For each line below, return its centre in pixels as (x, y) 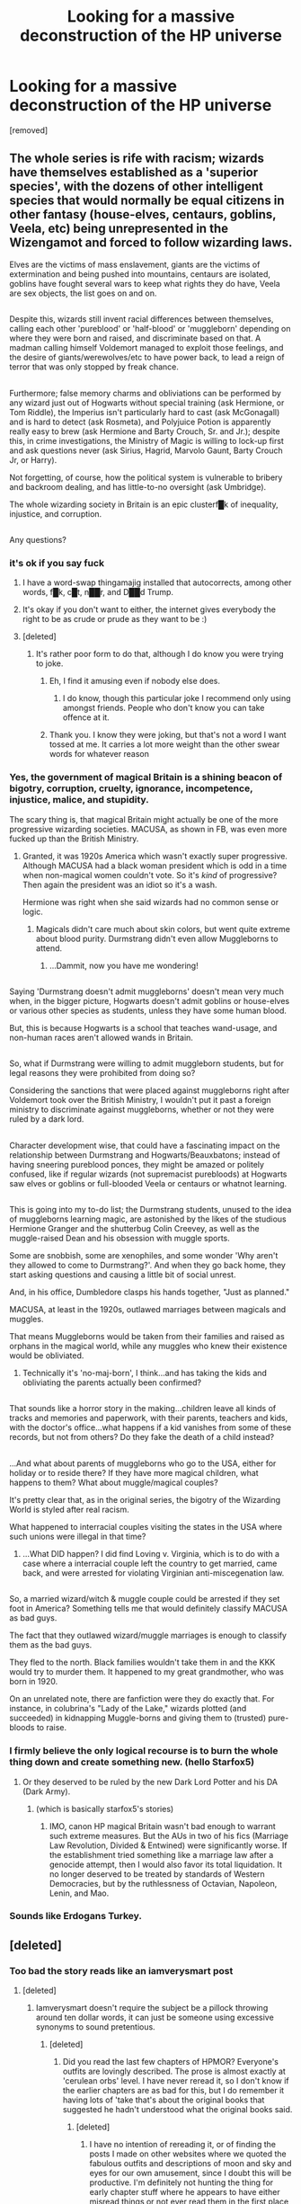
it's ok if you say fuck (57, 563)
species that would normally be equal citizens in (147, 201)
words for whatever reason (99, 754)
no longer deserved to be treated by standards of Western (157, 1874)
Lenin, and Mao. (79, 1893)
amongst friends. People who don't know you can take (164, 708)
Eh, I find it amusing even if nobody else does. (135, 681)
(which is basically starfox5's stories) (105, 1809)
